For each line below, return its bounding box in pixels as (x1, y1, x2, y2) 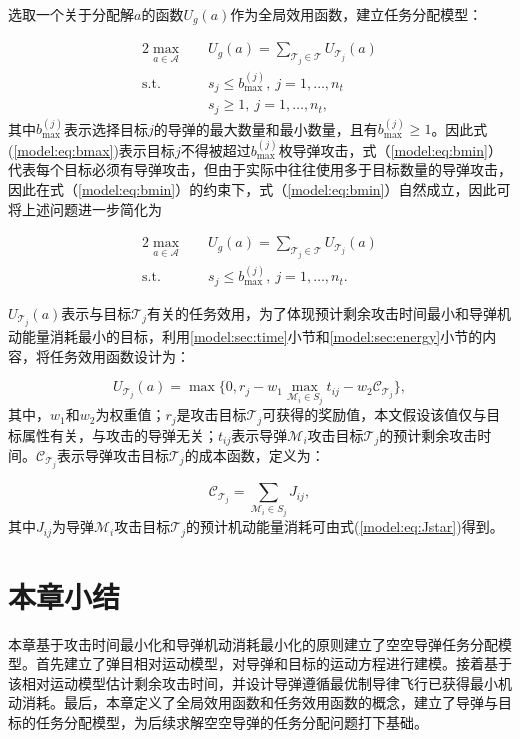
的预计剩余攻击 (379, 424, 478, 445)
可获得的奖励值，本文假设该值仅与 (262, 404, 487, 425)
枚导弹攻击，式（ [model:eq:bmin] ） (278, 139, 502, 160)
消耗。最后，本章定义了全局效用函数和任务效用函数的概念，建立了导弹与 (21, 692, 498, 713)
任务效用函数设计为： (49, 345, 190, 366)
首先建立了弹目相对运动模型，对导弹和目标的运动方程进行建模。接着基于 (35, 653, 512, 674)
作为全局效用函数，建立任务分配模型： (230, 4, 483, 24)
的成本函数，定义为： (184, 444, 325, 465)
